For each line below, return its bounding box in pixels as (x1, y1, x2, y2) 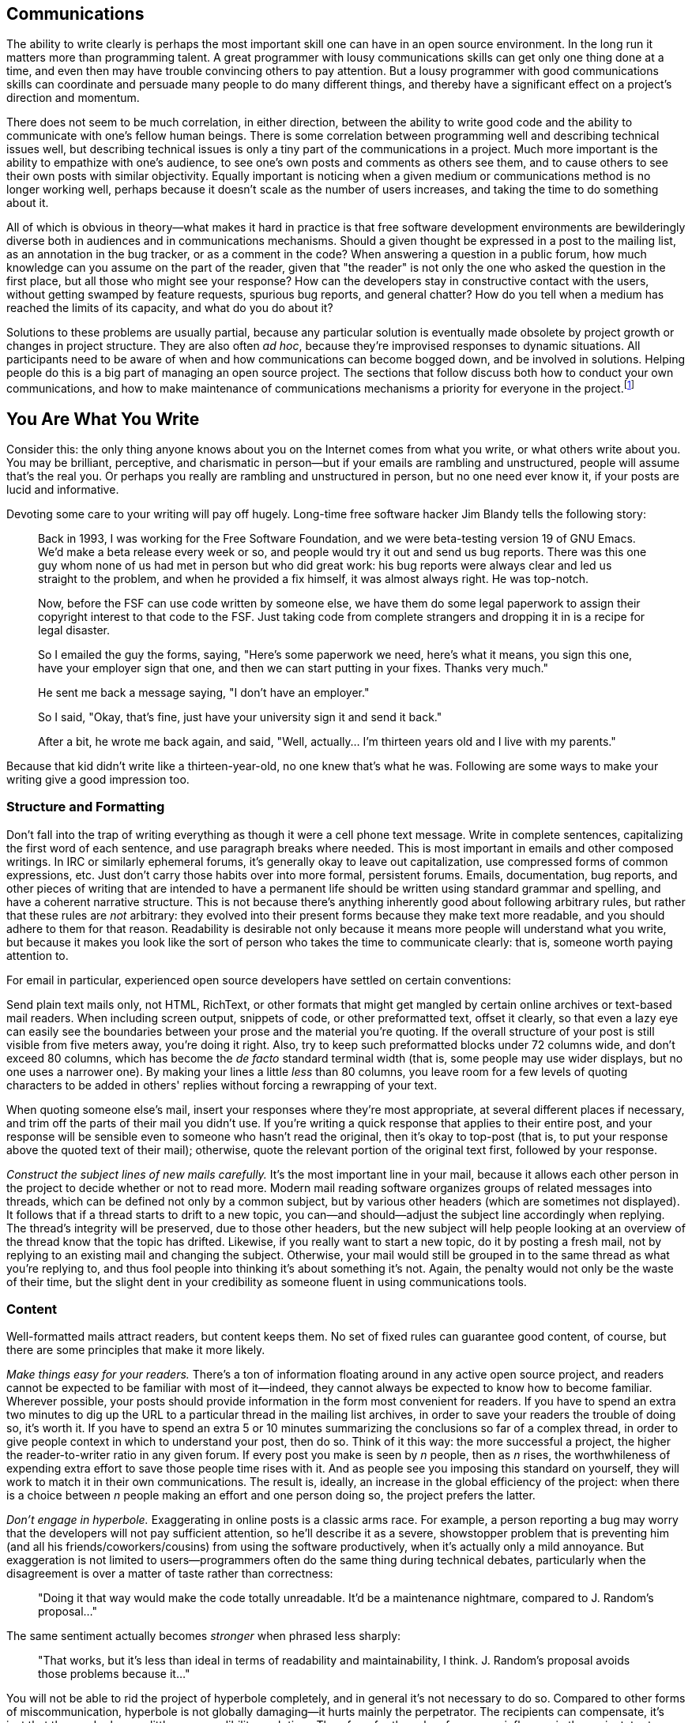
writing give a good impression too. (6, 772, 190, 786)
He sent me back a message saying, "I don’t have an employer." (38, 685, 370, 699)
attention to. (6, 948, 69, 962)
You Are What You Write (6, 408, 200, 429)
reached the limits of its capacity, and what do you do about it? (6, 301, 333, 315)
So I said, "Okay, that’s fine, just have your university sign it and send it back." (38, 709, 442, 724)
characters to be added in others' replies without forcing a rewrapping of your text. (6, 1078, 438, 1092)
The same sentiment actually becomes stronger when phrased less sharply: (6, 1629, 401, 1643)
